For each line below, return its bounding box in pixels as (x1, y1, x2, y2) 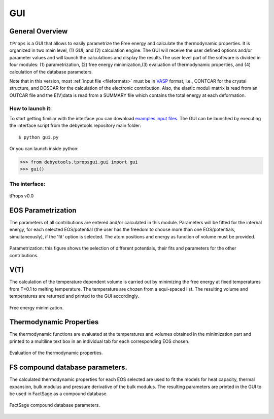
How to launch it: (9, 104, 52, 112)
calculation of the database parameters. (9, 68, 93, 75)
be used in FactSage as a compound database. (9, 391, 108, 397)
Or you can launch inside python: (9, 146, 79, 152)
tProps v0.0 (9, 193, 34, 199)
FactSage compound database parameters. (9, 402, 100, 408)
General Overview (9, 27, 68, 36)
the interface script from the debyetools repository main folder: (9, 122, 142, 129)
